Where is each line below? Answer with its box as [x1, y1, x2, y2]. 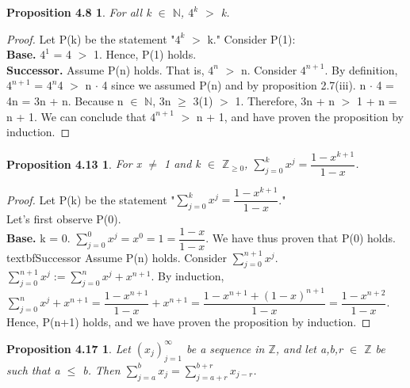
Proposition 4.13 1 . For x [6, 155, 142, 172]
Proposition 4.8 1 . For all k [6, 4, 151, 20]
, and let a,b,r [275, 340, 343, 356]
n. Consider [241, 61, 297, 78]
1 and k [163, 155, 201, 172]
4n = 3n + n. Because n [6, 92, 124, 108]
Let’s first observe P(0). [6, 211, 121, 227]
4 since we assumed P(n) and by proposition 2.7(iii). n [102, 77, 366, 93]
